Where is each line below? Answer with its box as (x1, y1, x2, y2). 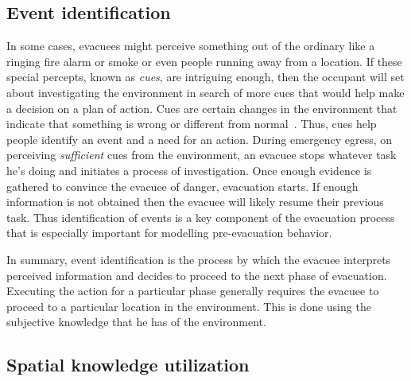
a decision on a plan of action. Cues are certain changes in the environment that (6, 99, 397, 116)
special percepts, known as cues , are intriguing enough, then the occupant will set (6, 68, 405, 85)
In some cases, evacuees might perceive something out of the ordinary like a (6, 37, 375, 54)
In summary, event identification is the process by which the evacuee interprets (6, 251, 391, 267)
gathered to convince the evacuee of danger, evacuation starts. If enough (6, 177, 359, 194)
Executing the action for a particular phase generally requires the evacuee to (6, 282, 379, 299)
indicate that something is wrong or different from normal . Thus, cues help (6, 115, 377, 132)
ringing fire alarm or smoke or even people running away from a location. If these (6, 52, 402, 69)
